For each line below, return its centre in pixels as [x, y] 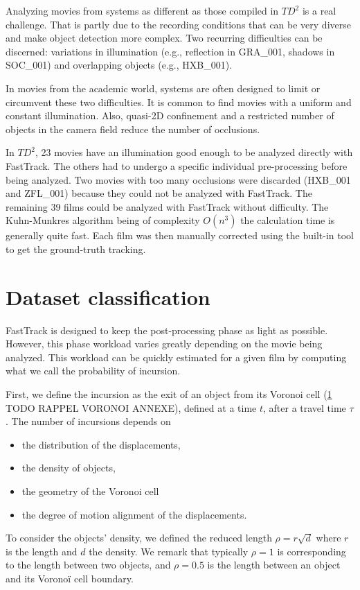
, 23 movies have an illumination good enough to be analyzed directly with [194, 152]
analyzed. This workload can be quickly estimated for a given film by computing [176, 357]
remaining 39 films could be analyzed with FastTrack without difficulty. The [167, 206]
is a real [319, 10]
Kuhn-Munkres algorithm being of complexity [103, 220]
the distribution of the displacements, [101, 444]
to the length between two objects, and [88, 565]
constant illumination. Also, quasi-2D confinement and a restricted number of [170, 115]
